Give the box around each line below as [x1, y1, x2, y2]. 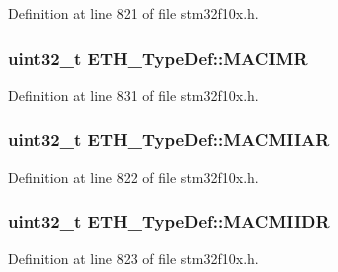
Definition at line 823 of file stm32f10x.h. [8, 248, 259, 269]
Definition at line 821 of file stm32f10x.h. [8, 3, 259, 23]
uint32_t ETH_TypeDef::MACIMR [8, 45, 308, 70]
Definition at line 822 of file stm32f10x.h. [8, 166, 259, 187]
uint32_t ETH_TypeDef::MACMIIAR [8, 127, 330, 152]
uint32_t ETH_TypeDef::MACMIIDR [8, 209, 330, 234]
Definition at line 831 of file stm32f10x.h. [8, 84, 259, 105]
